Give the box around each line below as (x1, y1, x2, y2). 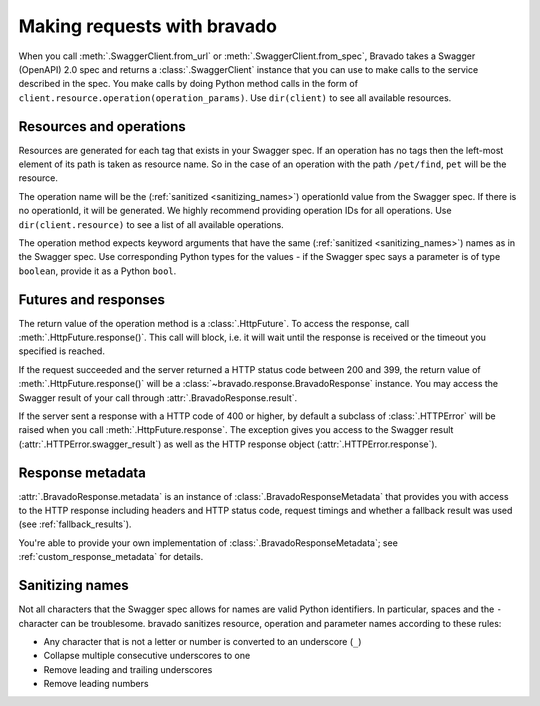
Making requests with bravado (18, 15, 277, 37)
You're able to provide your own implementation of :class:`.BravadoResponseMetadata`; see (18, 536, 399, 549)
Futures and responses (18, 291, 165, 308)
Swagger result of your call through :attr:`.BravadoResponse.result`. (18, 391, 298, 404)
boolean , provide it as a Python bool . (18, 265, 177, 277)
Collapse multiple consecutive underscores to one (43, 650, 251, 662)
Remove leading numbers (43, 678, 149, 690)
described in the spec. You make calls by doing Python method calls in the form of (18, 78, 359, 90)
